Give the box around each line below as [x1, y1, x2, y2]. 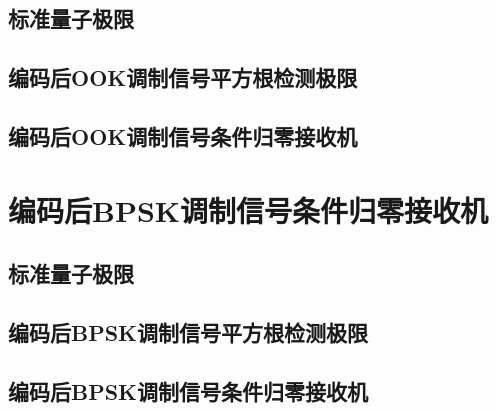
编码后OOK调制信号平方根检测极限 [8, 62, 358, 93]
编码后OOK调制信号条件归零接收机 [8, 120, 358, 151]
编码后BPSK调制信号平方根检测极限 [8, 316, 369, 347]
